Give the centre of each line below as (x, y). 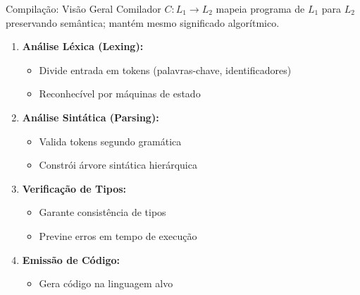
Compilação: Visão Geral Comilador (83, 8)
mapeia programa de (260, 8)
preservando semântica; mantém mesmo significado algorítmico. (143, 22)
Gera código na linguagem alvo (106, 283)
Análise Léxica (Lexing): (83, 46)
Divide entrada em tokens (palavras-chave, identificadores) (165, 70)
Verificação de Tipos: (74, 188)
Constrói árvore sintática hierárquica (118, 165)
